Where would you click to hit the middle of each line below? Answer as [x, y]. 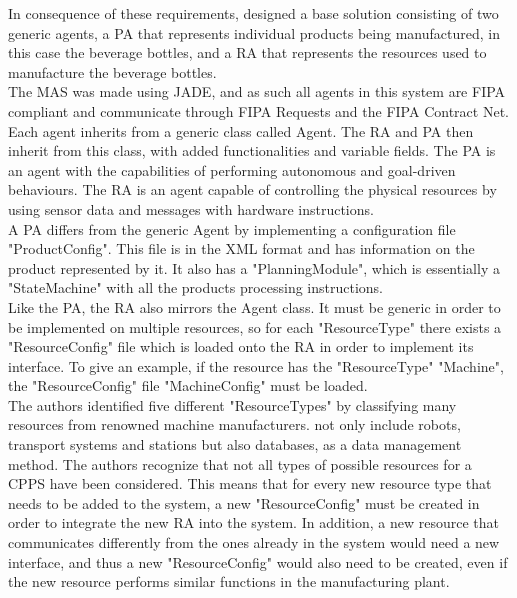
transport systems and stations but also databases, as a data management [235, 444]
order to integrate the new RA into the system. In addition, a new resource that [253, 522]
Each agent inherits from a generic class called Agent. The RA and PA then [241, 130]
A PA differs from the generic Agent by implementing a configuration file [232, 228]
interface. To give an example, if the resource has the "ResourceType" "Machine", [256, 365]
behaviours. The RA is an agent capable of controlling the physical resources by [252, 189]
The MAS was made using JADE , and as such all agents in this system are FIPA [257, 91]
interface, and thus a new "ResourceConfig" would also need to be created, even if [258, 561]
